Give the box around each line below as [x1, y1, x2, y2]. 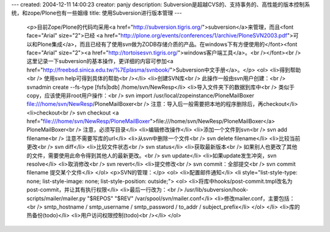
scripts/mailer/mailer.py [26, 195, 86, 202]
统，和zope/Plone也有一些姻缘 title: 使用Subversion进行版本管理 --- [11, 9, 183, 17]
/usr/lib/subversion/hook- [184, 186, 249, 193]
